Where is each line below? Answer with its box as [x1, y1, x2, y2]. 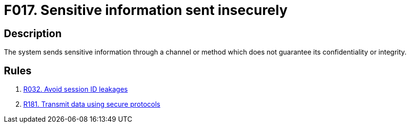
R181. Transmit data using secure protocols [23, 100, 160, 109]
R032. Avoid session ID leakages [23, 85, 128, 94]
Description [4, 27, 62, 40]
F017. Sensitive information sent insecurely [4, 2, 288, 18]
